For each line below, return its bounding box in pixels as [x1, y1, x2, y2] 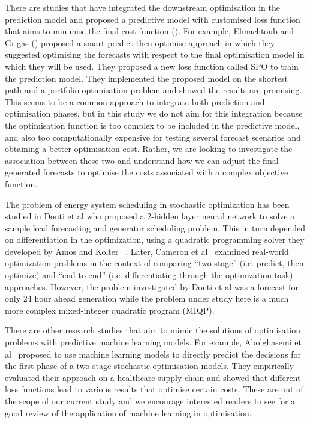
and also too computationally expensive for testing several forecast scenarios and [5, 130, 301, 143]
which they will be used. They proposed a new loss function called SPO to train [5, 59, 299, 72]
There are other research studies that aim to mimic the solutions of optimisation [5, 324, 300, 336]
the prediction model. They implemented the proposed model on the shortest [5, 72, 288, 84]
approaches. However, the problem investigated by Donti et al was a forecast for [5, 280, 299, 293]
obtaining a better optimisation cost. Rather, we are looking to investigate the [5, 142, 293, 155]
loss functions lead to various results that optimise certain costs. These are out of [5, 383, 303, 395]
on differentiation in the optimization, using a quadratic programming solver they [5, 233, 305, 246]
